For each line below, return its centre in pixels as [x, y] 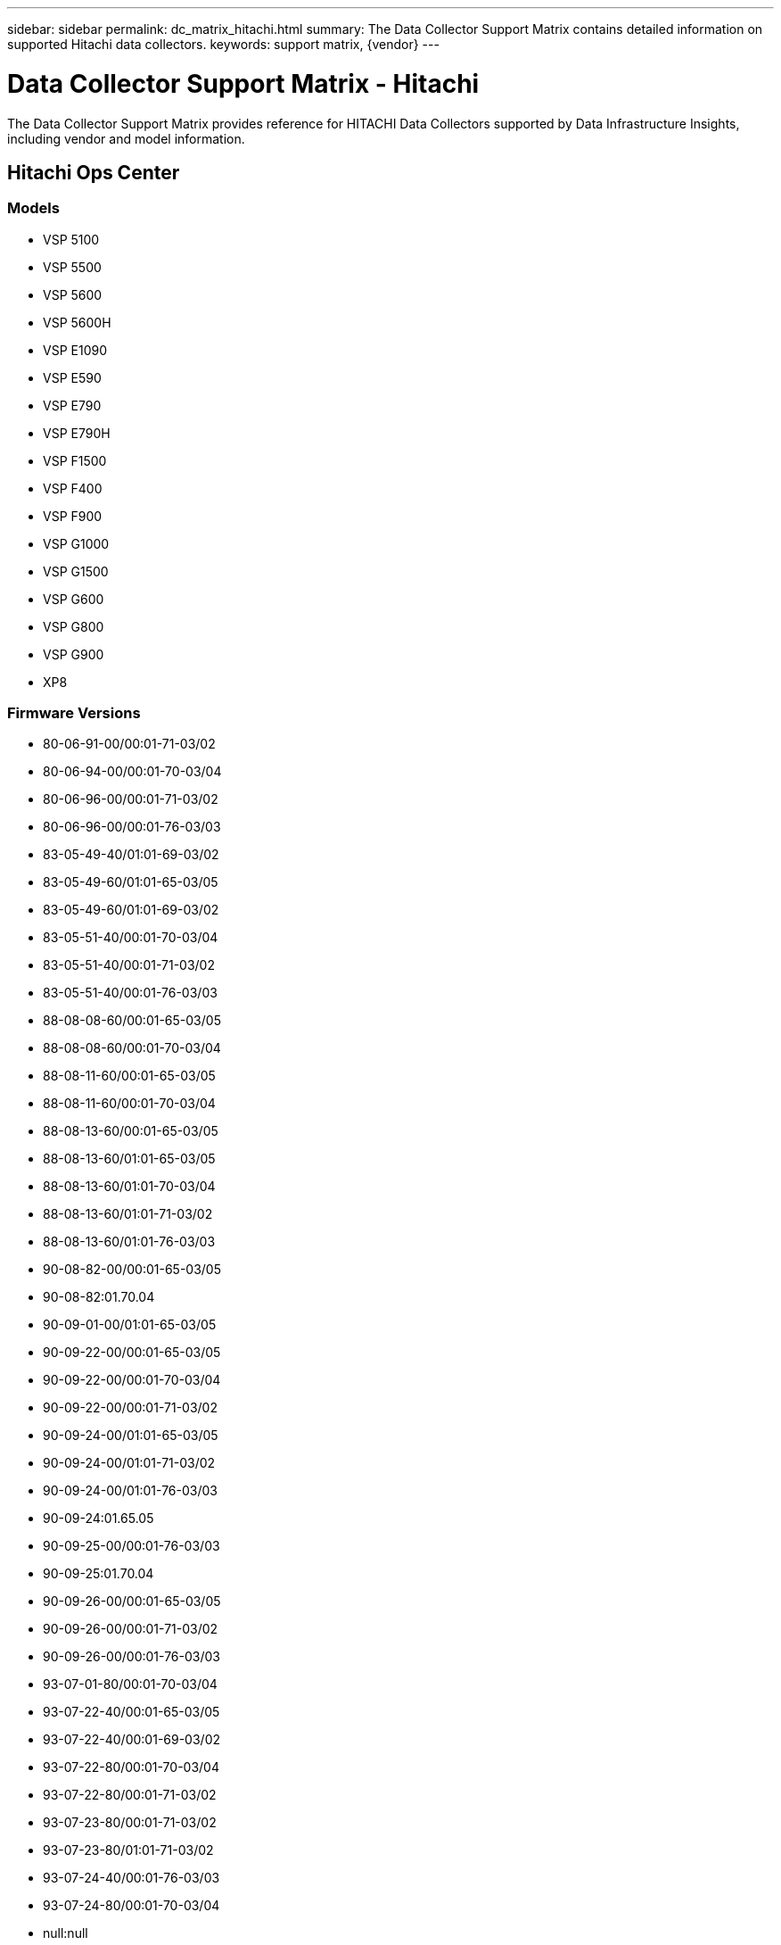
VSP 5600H [77, 322]
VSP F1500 [75, 460]
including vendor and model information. [126, 138]
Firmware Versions [74, 713]
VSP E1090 [75, 350]
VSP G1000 [76, 543]
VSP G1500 [76, 571]
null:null [66, 1933]
